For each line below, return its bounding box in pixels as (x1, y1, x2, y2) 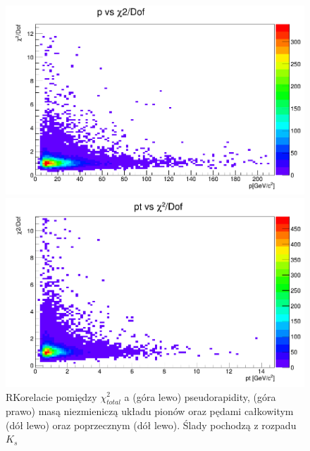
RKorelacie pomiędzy (6, 389, 97, 404)
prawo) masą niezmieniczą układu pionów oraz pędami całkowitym (6, 404, 294, 419)
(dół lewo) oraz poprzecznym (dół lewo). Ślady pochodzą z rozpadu (6, 417, 297, 432)
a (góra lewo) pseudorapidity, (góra (124, 389, 276, 404)
